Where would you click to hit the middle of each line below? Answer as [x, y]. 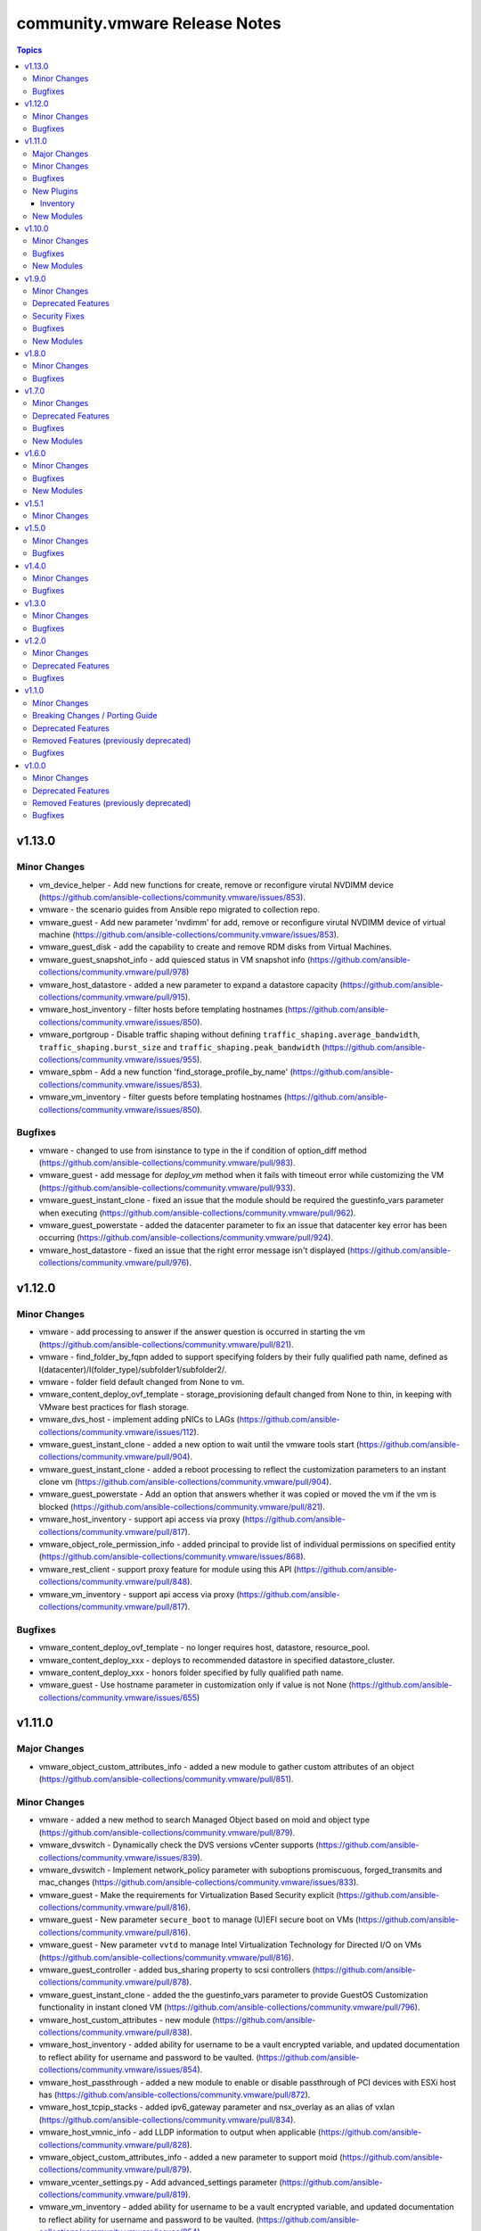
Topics [29, 50]
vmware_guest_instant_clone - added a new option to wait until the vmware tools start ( [199, 1444]
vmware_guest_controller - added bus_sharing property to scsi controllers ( [177, 1970]
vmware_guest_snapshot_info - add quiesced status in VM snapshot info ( [175, 959]
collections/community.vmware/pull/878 [113, 1982]
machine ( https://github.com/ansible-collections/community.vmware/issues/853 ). [189, 935]
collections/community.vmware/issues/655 [118, 1697]
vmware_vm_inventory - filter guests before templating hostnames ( [163, 1097]
